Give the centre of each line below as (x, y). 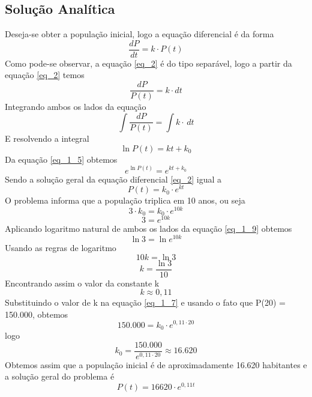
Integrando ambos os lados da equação (76, 107)
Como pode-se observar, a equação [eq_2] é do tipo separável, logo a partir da (148, 63)
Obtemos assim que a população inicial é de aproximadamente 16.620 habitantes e (156, 364)
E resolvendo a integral (47, 138)
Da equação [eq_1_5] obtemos (61, 159)
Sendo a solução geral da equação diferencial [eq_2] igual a (113, 179)
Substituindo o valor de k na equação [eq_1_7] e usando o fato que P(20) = (145, 302)
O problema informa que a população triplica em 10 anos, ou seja (125, 200)
